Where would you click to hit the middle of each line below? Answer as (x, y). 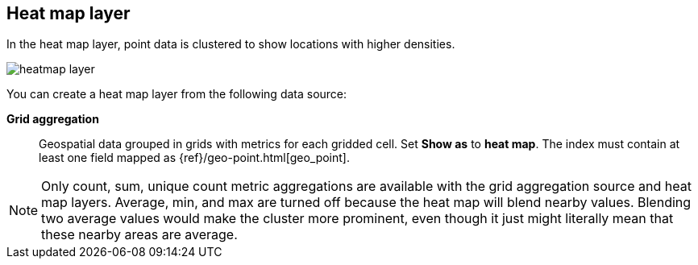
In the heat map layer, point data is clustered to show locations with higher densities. (231, 44)
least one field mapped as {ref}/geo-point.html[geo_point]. (194, 158)
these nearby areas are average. (139, 235)
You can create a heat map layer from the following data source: (177, 94)
